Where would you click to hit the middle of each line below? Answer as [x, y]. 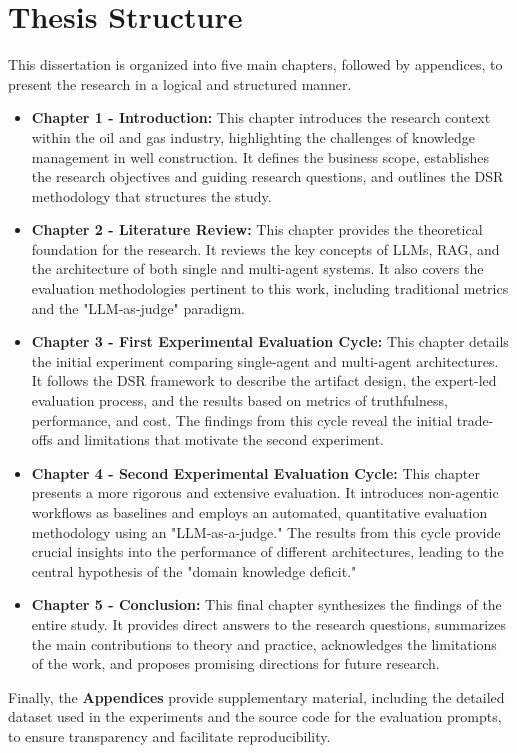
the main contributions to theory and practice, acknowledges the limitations [264, 643]
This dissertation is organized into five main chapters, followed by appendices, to [255, 64]
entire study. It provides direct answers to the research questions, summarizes [268, 623]
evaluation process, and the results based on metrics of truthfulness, [239, 400]
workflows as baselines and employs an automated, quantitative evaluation [259, 512]
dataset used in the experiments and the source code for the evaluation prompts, [255, 716]
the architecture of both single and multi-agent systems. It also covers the [257, 268]
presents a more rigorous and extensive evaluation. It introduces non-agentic [265, 492]
